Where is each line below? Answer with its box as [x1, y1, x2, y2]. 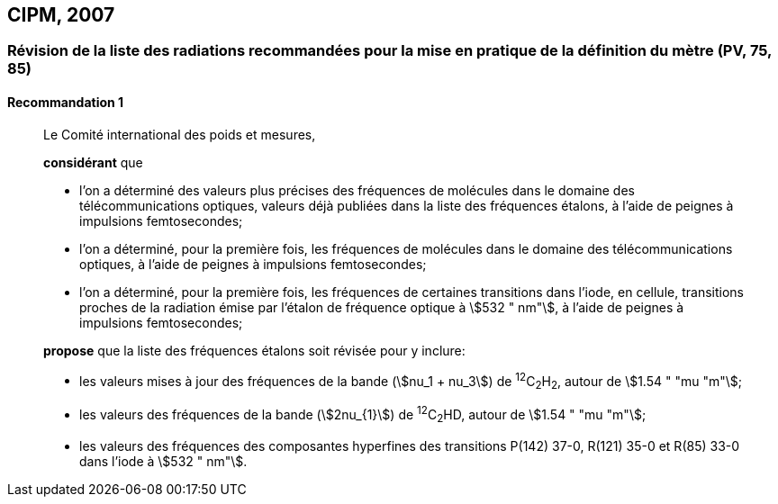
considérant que [43, 154, 143, 170]
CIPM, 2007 [7, 4, 115, 26]
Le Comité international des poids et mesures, [43, 126, 316, 142]
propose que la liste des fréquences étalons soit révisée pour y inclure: [43, 342, 466, 358]
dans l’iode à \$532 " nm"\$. [79, 453, 248, 469]
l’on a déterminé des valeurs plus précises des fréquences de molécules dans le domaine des [79, 182, 635, 198]
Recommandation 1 [7, 94, 124, 111]
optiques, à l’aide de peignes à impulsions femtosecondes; [79, 256, 427, 272]
